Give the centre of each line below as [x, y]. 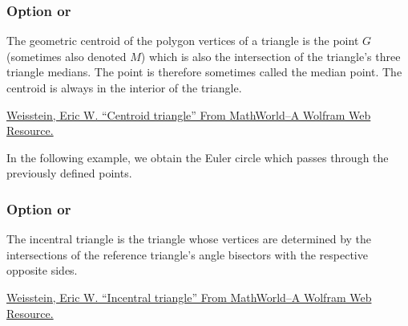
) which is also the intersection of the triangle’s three [271, 56]
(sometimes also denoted [67, 56]
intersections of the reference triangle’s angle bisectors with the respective [187, 254]
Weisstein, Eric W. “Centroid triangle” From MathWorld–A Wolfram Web [189, 114]
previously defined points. [69, 173]
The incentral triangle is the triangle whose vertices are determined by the [189, 239]
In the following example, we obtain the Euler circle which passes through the [198, 157]
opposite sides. [42, 270]
